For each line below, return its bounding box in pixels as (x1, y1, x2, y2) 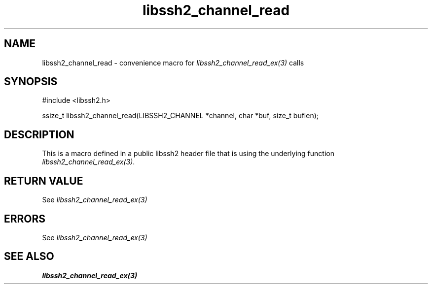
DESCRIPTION (4, 128, 74, 141)
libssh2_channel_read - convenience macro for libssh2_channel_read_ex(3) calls (42, 58, 304, 67)
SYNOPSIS (4, 75, 58, 88)
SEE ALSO (4, 250, 54, 263)
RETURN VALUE (4, 174, 83, 187)
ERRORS (4, 212, 46, 225)
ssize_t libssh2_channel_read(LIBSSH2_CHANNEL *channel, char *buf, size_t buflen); (42, 111, 319, 120)
